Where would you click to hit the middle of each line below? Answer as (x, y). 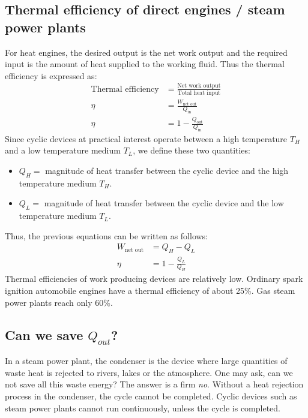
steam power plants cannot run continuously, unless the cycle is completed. (143, 408)
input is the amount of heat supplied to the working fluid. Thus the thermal (145, 64)
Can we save (44, 334)
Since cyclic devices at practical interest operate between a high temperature (146, 138)
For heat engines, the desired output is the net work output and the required (146, 52)
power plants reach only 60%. (59, 302)
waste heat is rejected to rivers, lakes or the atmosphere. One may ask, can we (149, 372)
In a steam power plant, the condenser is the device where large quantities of (146, 361)
